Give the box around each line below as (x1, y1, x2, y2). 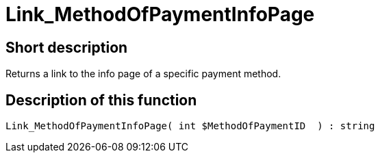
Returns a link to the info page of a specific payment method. (5, 68, 281, 80)
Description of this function (5, 91, 197, 109)
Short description (5, 38, 128, 56)
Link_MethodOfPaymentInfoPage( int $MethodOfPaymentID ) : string (5, 120, 375, 132)
